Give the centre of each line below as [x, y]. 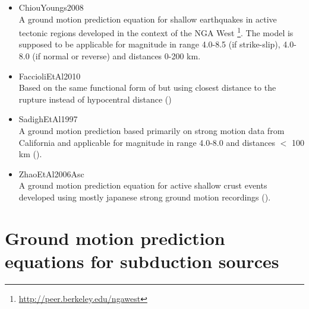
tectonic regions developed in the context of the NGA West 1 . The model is [156, 32]
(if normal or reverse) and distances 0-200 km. [116, 56]
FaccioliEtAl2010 [50, 76]
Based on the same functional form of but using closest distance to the [147, 87]
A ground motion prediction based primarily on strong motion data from [152, 130]
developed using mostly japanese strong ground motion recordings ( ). [145, 197]
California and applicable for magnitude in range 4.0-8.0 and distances [147, 142]
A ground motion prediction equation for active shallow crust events [143, 185]
